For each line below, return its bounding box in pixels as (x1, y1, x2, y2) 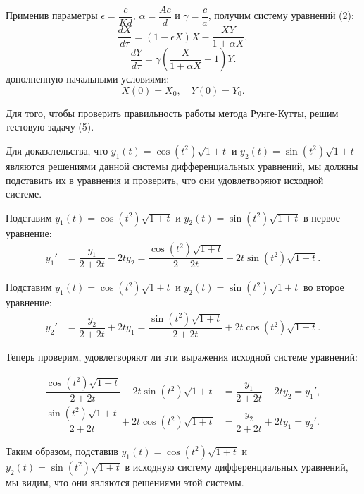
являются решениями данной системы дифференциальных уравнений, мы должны (6, 158, 358, 173)
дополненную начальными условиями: (6, 71, 170, 86)
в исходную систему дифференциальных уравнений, (125, 459, 349, 474)
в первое (303, 210, 340, 224)
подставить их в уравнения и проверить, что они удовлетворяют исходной (6, 172, 324, 187)
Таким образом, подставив (6, 443, 118, 458)
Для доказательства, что (6, 143, 108, 157)
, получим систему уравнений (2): (208, 8, 354, 23)
